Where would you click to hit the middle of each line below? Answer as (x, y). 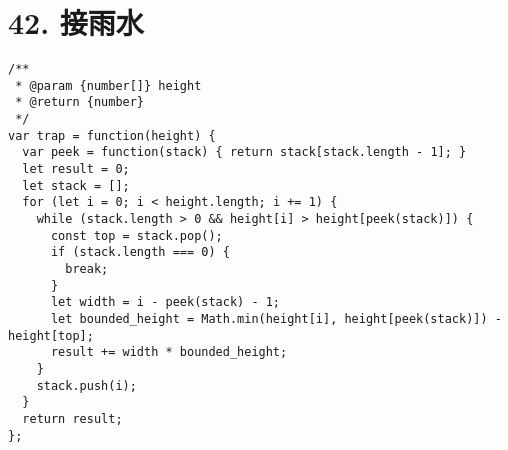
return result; (72, 418)
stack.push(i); (86, 385)
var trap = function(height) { (112, 135)
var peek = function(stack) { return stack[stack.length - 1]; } (244, 152)
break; (87, 269)
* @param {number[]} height (108, 85)
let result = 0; (76, 169)
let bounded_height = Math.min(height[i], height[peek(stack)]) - (276, 318)
